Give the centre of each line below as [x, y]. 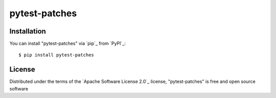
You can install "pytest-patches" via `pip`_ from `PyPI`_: [68, 44]
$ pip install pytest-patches [56, 55]
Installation [28, 31]
